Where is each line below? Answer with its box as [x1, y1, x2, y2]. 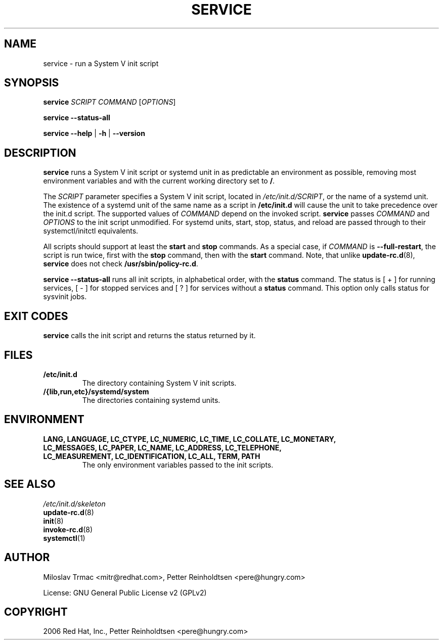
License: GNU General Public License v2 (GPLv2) [43, 588, 207, 597]
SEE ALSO [4, 478, 56, 491]
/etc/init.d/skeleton [43, 499, 106, 508]
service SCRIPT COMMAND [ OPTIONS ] [43, 98, 176, 107]
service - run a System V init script [43, 59, 159, 68]
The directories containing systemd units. [82, 395, 220, 404]
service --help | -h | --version [43, 129, 145, 138]
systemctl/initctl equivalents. [43, 226, 139, 236]
